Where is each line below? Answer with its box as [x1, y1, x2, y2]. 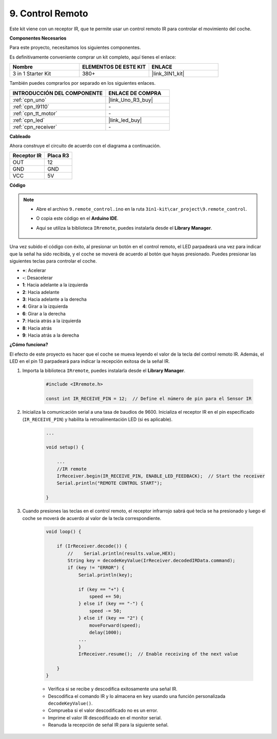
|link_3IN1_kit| [151, 70, 185, 77]
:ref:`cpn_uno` [12, 96, 47, 103]
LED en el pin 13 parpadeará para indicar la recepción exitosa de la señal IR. [9, 358, 170, 364]
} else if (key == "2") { [78, 615, 144, 621]
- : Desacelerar [22, 274, 53, 281]
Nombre [12, 63, 33, 70]
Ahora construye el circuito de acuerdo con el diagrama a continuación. [9, 142, 161, 149]
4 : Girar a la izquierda [22, 303, 68, 309]
